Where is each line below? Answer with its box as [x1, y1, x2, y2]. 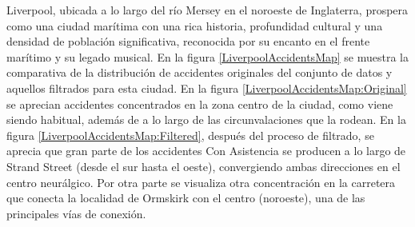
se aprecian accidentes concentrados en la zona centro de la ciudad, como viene [6, 95, 393, 112]
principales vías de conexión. [6, 205, 146, 221]
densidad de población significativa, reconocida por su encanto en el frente [6, 33, 370, 50]
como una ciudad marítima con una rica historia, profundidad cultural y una [6, 17, 383, 34]
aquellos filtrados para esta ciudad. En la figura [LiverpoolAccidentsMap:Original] [6, 79, 407, 96]
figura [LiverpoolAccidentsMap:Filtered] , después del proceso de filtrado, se [6, 126, 374, 143]
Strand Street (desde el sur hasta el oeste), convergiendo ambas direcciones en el [6, 157, 401, 174]
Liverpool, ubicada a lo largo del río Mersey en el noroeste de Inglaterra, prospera [6, 2, 409, 18]
